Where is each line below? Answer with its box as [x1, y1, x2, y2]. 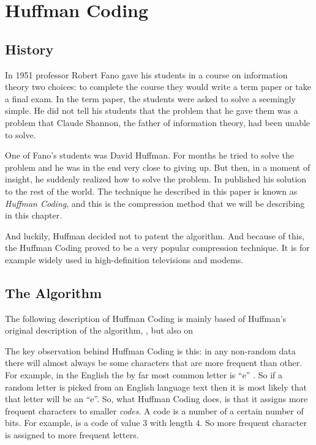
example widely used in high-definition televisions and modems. [5, 253, 244, 266]
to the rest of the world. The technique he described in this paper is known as [5, 184, 298, 197]
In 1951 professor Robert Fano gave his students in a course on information [5, 68, 288, 81]
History [5, 39, 54, 58]
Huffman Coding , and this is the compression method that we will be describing [5, 196, 305, 209]
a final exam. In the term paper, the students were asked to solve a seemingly [5, 92, 296, 105]
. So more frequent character [200, 416, 307, 429]
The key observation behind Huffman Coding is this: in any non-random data [5, 344, 296, 357]
